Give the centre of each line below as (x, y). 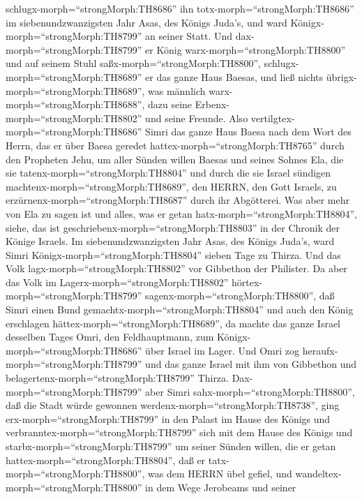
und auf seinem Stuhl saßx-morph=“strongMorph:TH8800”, (133, 63)
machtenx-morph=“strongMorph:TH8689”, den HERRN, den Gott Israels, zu (171, 186)
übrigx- (341, 76)
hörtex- (247, 282)
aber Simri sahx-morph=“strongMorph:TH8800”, (250, 391)
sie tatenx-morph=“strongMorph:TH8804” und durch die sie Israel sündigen (168, 173)
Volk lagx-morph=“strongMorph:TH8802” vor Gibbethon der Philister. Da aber (176, 268)
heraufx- (320, 350)
